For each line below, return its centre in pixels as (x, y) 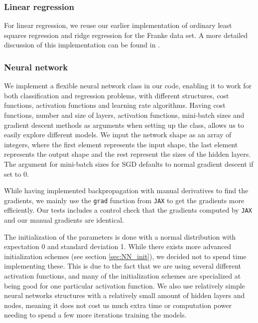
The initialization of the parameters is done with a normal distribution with (120, 236)
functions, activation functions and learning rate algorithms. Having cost (115, 105)
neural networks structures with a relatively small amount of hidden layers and (125, 295)
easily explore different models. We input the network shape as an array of (118, 135)
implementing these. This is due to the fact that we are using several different (123, 266)
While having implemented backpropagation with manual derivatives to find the (126, 190)
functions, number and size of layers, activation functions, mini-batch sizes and (124, 115)
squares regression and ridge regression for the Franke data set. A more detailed (126, 35)
